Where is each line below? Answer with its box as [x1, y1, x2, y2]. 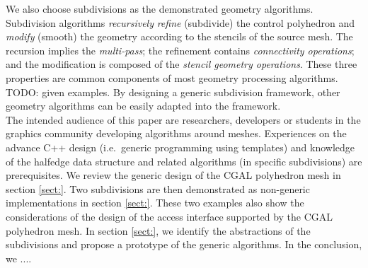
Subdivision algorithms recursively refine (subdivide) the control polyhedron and [6, 15, 355, 30]
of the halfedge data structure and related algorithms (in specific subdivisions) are [6, 153, 362, 168]
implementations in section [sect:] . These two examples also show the [6, 195, 304, 210]
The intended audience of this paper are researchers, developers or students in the [6, 112, 361, 127]
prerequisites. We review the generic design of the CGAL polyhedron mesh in [6, 168, 341, 182]
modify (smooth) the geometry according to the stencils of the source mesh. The [6, 29, 353, 44]
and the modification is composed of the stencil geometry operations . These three [6, 57, 357, 71]
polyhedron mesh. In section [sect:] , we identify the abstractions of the [6, 223, 311, 238]
